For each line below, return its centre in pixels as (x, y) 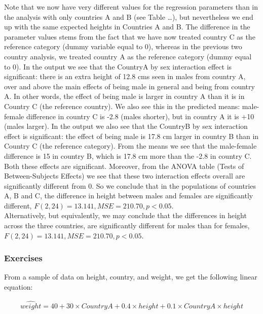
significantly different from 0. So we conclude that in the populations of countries (130, 185)
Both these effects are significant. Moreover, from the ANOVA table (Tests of (124, 166)
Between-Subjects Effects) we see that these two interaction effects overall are (125, 176)
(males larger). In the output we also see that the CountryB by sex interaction (126, 126)
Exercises (23, 258)
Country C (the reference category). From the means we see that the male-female (130, 146)
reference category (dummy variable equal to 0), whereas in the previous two (123, 46)
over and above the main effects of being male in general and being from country (129, 86)
